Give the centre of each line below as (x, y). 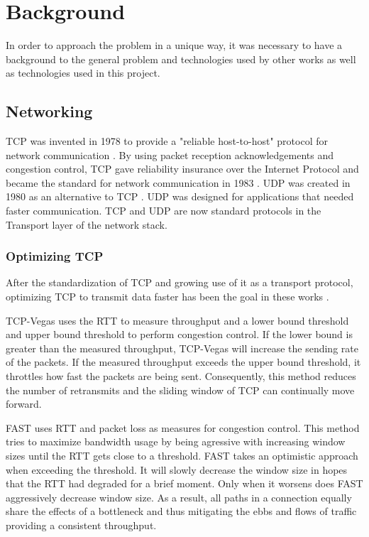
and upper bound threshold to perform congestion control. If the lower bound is (179, 334)
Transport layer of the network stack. (87, 224)
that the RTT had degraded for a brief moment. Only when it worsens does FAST (184, 483)
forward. (24, 404)
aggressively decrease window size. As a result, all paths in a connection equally (179, 497)
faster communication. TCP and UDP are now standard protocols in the (164, 211)
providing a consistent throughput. (81, 525)
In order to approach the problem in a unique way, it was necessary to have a (174, 45)
